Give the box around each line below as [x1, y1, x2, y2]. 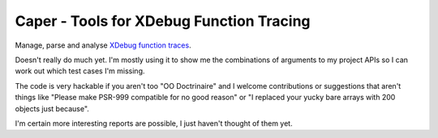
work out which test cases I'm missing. [15, 66, 145, 76]
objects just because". [15, 103, 89, 113]
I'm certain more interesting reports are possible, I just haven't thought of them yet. [15, 118, 293, 128]
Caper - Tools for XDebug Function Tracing [15, 12, 311, 30]
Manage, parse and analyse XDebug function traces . [15, 40, 191, 50]
